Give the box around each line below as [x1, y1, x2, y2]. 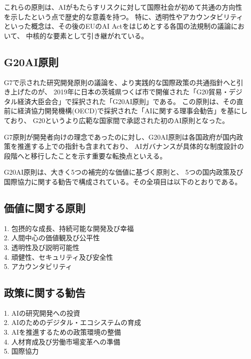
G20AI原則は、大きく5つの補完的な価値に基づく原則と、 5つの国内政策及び [4, 167, 243, 177]
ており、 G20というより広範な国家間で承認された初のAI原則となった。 [4, 115, 229, 125]
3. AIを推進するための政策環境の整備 [4, 327, 121, 337]
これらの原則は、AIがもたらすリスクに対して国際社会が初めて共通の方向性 [4, 2, 242, 12]
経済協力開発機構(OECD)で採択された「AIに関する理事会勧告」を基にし [17, 106, 248, 116]
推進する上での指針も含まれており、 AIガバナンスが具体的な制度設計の [17, 141, 244, 151]
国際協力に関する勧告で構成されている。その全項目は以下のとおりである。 [4, 176, 242, 186]
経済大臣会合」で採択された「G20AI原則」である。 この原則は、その [17, 96, 237, 106]
